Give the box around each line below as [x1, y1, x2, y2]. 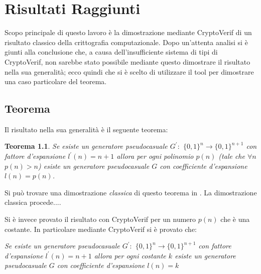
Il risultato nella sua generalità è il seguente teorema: [5, 124, 168, 134]
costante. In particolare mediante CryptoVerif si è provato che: [5, 223, 197, 234]
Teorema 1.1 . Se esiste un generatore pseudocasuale [5, 141, 168, 151]
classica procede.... [5, 197, 61, 207]
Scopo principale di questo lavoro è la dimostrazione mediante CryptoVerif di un [5, 27, 252, 38]
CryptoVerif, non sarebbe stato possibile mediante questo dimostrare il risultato [5, 56, 250, 67]
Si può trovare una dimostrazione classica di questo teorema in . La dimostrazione [5, 187, 257, 197]
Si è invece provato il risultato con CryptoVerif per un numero [5, 214, 196, 224]
